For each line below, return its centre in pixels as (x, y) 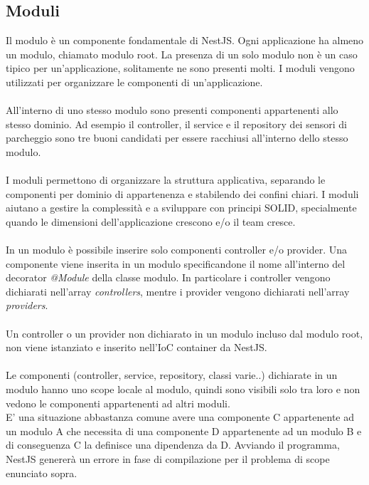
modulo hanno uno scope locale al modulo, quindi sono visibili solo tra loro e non (183, 389)
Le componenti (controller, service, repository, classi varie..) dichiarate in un (172, 375)
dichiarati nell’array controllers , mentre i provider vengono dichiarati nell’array (178, 291)
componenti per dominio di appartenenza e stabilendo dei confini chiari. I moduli (182, 193)
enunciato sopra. (42, 473)
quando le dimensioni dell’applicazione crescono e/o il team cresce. (151, 221)
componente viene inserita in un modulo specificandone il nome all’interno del (176, 263)
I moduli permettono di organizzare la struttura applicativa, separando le (166, 180)
